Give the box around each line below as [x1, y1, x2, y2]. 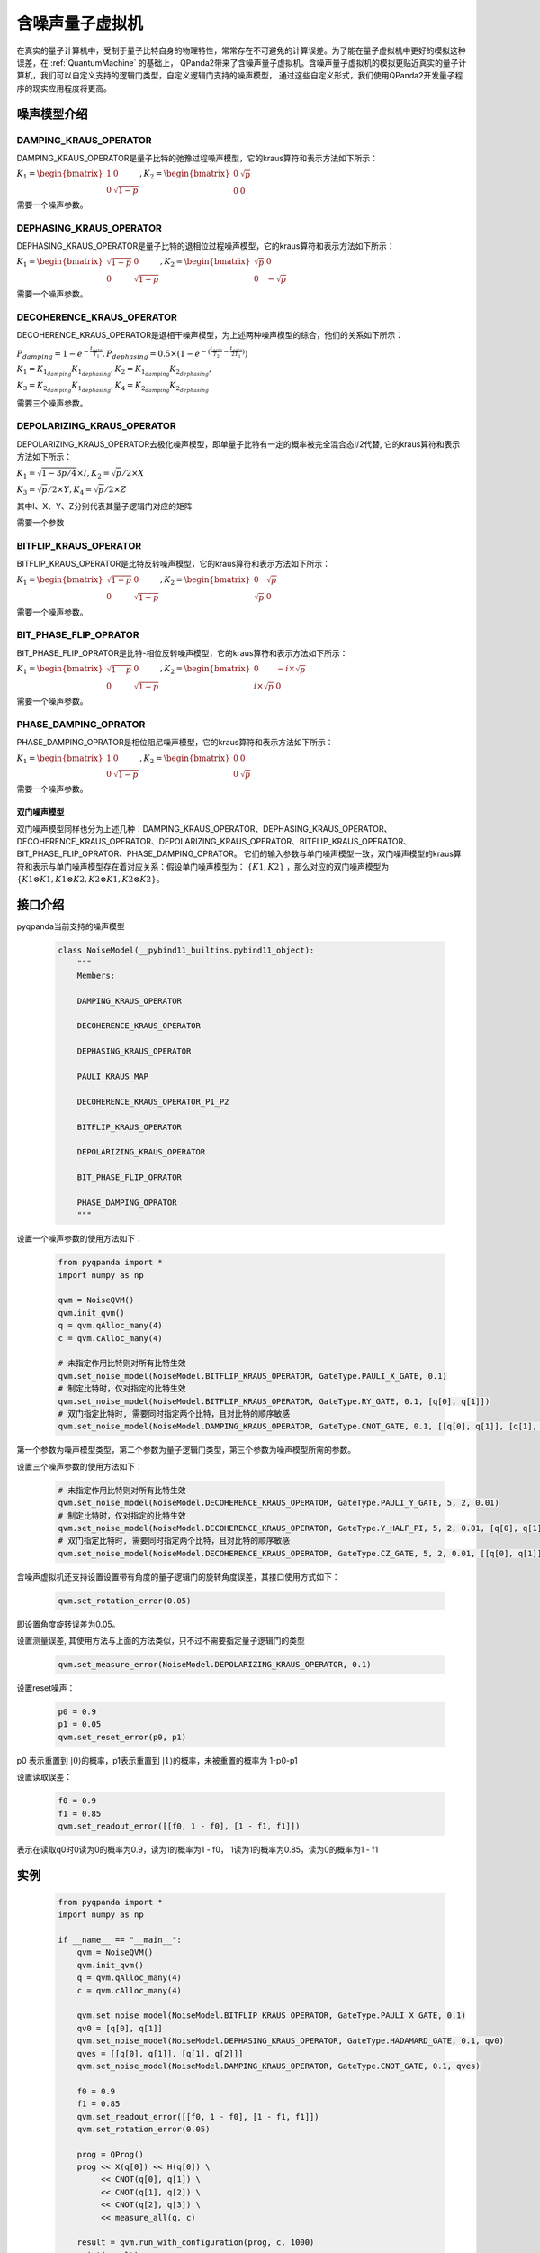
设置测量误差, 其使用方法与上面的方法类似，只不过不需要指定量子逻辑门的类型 [16, 1636, 305, 1646]
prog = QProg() [76, 2149, 144, 2159]
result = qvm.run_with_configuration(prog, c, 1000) [76, 2238, 315, 2248]
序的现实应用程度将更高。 [16, 82, 112, 94]
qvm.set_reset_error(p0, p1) [58, 1731, 187, 1742]
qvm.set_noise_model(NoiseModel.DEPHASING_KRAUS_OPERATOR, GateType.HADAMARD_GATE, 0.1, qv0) [76, 2036, 504, 2046]
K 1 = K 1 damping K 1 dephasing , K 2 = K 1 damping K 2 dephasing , [16, 364, 211, 378]
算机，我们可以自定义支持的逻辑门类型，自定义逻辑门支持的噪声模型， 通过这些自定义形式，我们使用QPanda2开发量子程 [16, 70, 463, 81]
